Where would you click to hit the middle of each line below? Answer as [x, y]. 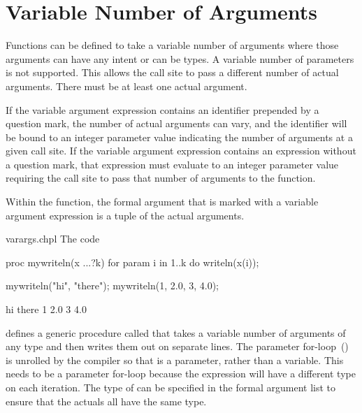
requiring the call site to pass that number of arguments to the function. [161, 178]
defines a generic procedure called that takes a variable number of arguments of [176, 332]
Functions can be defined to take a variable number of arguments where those [172, 45]
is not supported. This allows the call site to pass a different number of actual [172, 72]
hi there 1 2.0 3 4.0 [46, 309]
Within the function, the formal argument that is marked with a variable [162, 202]
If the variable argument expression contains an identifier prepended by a [162, 109]
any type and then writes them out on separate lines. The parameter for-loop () [177, 346]
